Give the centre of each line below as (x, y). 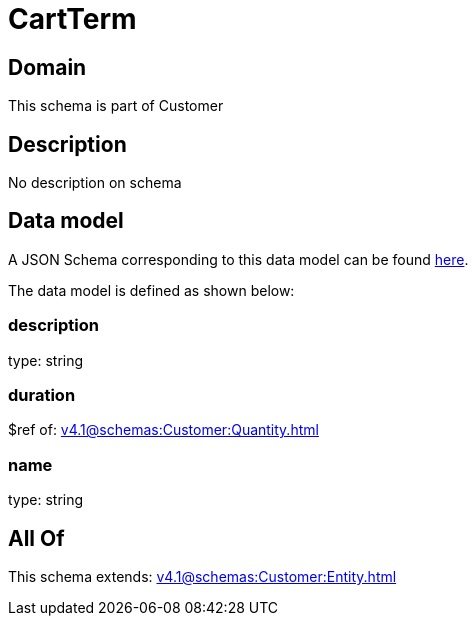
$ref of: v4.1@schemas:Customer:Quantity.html (163, 430)
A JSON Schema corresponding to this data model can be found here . (238, 259)
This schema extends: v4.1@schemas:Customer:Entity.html (202, 576)
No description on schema (95, 183)
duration (42, 394)
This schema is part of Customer (116, 106)
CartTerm (72, 19)
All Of (36, 538)
